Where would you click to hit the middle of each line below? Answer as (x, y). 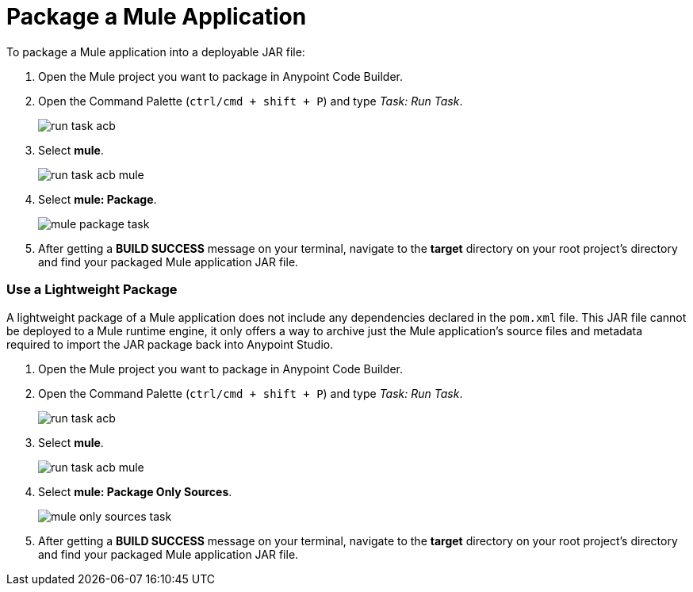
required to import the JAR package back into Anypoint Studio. (170, 344)
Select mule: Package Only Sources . (135, 491)
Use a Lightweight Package (92, 290)
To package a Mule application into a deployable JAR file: (156, 52)
